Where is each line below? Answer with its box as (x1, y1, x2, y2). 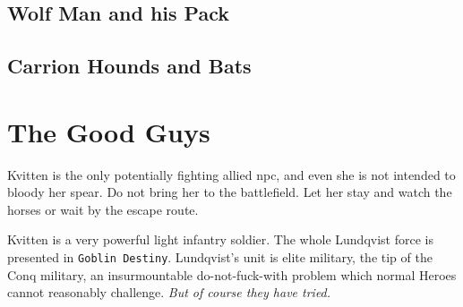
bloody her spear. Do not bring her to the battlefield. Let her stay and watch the (7, 183, 452, 201)
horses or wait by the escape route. (7, 200, 199, 218)
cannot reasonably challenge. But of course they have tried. (7, 283, 331, 302)
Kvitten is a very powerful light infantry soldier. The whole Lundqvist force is (7, 230, 433, 249)
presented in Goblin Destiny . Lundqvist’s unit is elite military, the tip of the (7, 248, 433, 267)
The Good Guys (7, 113, 210, 149)
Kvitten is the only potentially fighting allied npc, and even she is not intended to (7, 165, 456, 183)
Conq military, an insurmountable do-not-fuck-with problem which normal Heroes (7, 265, 457, 284)
